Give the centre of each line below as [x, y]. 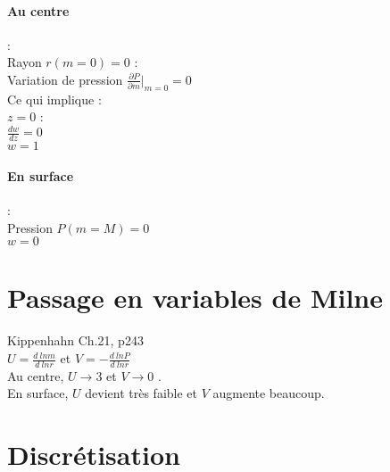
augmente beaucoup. [269, 393]
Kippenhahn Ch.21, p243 [75, 340]
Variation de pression [65, 79]
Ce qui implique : [54, 99]
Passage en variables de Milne [195, 298]
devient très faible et [141, 393]
